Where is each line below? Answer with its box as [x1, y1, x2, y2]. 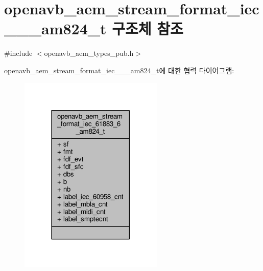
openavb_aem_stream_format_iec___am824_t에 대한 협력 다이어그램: [4, 65, 234, 75]
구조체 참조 [112, 18, 183, 39]
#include [4, 48, 33, 58]
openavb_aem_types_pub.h [44, 48, 134, 58]
